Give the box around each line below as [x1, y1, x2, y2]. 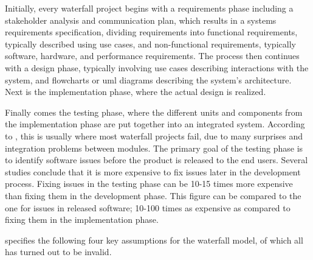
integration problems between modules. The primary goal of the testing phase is [5, 141, 303, 154]
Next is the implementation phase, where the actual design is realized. [5, 85, 266, 98]
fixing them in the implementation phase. [5, 213, 159, 226]
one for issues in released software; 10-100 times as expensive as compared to [5, 201, 291, 214]
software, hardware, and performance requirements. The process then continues [5, 49, 300, 62]
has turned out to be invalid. [5, 245, 112, 258]
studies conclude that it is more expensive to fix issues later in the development [5, 165, 301, 178]
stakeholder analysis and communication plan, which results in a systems [5, 13, 277, 26]
